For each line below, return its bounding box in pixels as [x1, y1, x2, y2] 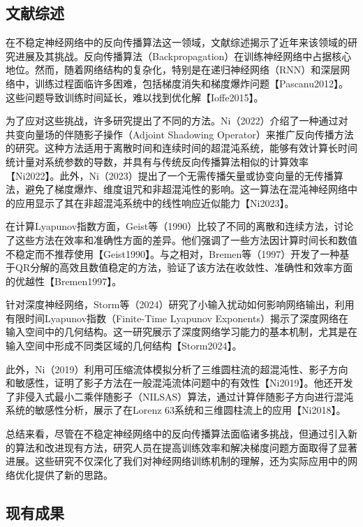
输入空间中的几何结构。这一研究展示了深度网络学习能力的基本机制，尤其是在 [6, 324, 357, 339]
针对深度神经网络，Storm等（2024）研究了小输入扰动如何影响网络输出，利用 [6, 297, 355, 312]
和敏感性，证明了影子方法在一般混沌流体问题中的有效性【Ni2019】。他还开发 [6, 375, 353, 390]
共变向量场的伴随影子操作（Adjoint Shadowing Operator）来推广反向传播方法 [6, 127, 354, 141]
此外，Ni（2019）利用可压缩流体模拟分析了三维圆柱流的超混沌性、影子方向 [6, 361, 348, 376]
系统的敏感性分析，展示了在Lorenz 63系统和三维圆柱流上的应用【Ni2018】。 [6, 403, 346, 417]
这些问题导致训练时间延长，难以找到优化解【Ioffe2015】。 [6, 89, 264, 104]
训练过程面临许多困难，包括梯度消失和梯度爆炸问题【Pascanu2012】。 [34, 75, 349, 90]
